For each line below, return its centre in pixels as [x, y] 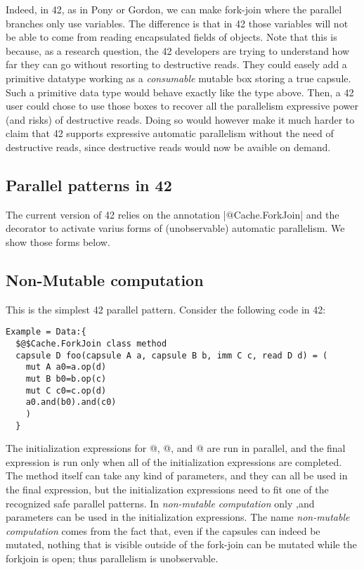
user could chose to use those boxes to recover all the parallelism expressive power [182, 106]
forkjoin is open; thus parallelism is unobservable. [112, 558]
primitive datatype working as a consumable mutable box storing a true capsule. [178, 78]
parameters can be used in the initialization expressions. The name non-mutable [178, 517]
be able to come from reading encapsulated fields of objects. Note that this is [171, 37]
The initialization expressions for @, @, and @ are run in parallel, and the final [176, 448]
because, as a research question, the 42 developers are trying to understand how [178, 50]
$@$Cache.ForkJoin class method [91, 343]
